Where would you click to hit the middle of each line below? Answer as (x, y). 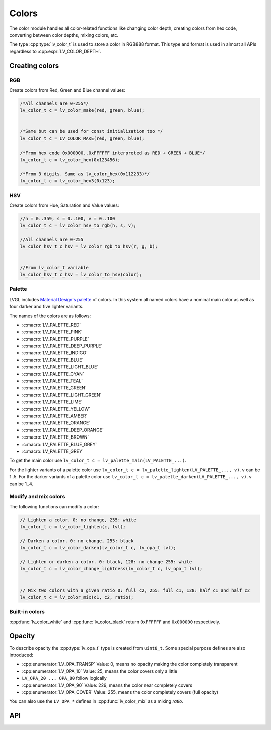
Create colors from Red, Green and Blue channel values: (67, 90)
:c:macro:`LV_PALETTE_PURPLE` (55, 339)
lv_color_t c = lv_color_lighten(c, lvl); (73, 527)
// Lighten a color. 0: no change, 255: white (78, 520)
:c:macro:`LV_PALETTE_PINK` (52, 332)
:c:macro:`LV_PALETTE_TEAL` (52, 381)
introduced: (21, 655)
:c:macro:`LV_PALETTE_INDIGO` (55, 353)
